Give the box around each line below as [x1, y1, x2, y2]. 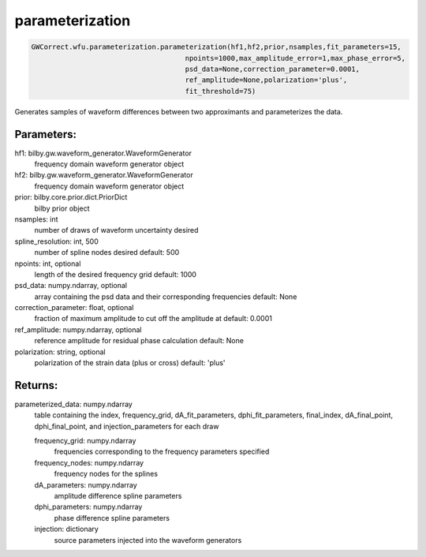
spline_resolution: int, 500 [14, 237, 99, 246]
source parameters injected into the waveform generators [54, 535, 242, 544]
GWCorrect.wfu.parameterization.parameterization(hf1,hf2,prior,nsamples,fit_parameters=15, [31, 43, 402, 51]
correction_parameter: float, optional [14, 303, 134, 312]
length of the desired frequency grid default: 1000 [34, 269, 197, 279]
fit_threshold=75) [185, 87, 256, 95]
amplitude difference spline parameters [54, 492, 182, 501]
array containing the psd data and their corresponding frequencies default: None [34, 292, 297, 301]
